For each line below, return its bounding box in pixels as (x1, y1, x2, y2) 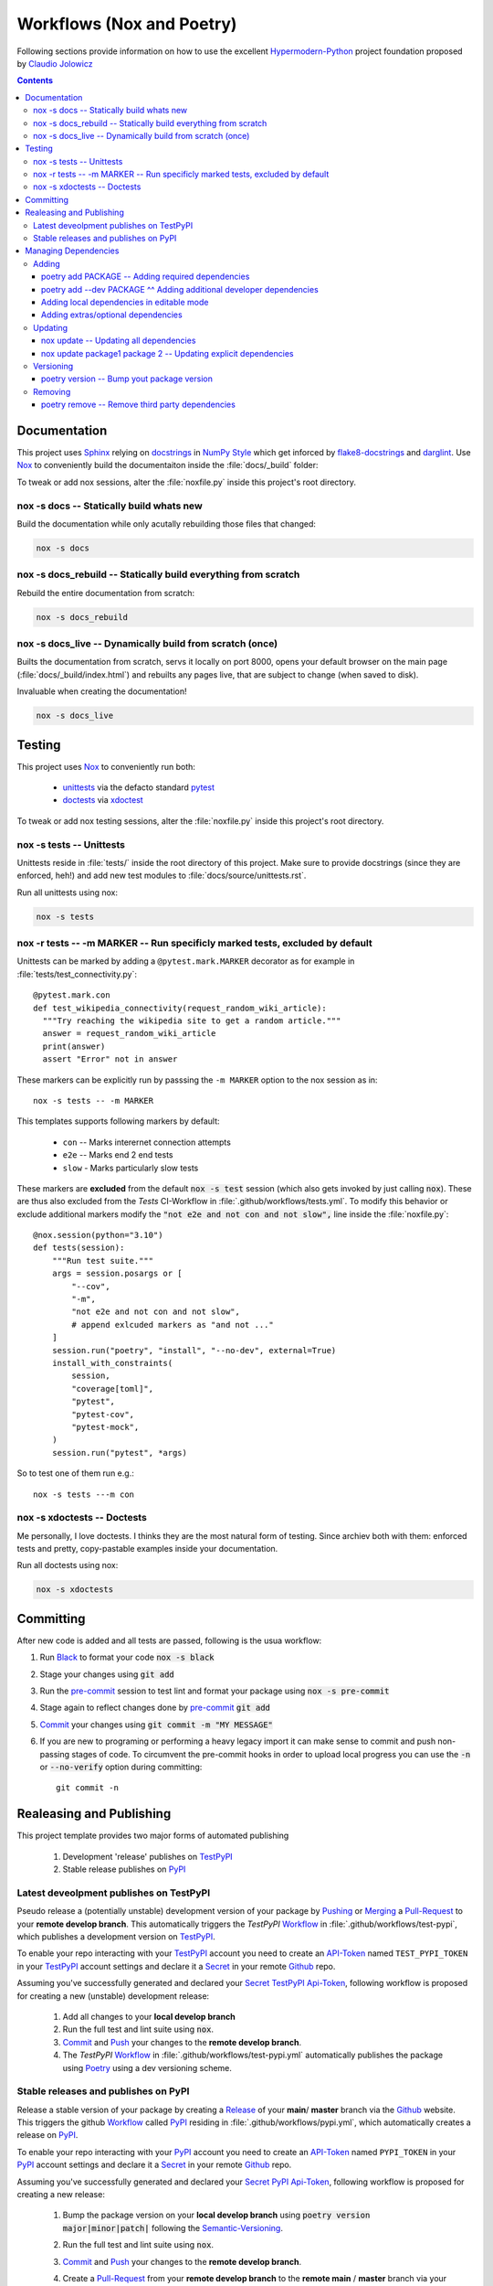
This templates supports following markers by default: (16, 1116, 220, 1127)
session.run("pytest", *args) (51, 1447, 187, 1458)
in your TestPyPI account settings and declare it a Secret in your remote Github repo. (16, 1960, 336, 1971)
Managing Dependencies (25, 245, 120, 256)
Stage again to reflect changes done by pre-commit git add (39, 1702, 271, 1714)
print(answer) (42, 1041, 106, 1052)
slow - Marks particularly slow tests (62, 1162, 199, 1173)
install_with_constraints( (51, 1358, 173, 1368)
